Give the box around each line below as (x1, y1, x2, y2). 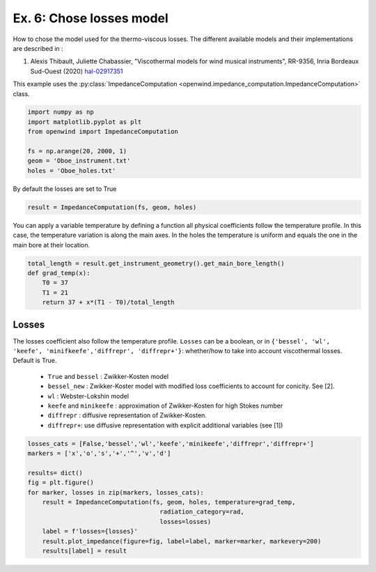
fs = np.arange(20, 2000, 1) (27, 147, 127, 155)
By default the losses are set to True (13, 185, 117, 193)
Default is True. (13, 356, 57, 365)
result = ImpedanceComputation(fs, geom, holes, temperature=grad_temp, (42, 498, 296, 507)
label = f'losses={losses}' (42, 527, 139, 536)
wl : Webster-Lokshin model (47, 392, 129, 400)
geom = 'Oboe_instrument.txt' (27, 157, 131, 165)
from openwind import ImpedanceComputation (27, 127, 179, 136)
